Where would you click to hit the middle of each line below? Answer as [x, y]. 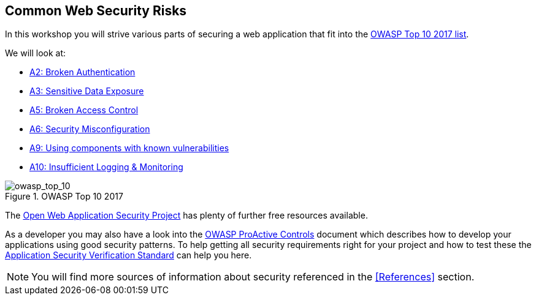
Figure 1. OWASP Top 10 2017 [64, 197]
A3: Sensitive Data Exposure [87, 91]
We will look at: [36, 53]
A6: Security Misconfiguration [90, 129]
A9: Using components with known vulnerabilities [129, 148]
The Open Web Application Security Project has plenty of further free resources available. [186, 216]
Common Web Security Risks [96, 11]
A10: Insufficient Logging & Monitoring [106, 167]
